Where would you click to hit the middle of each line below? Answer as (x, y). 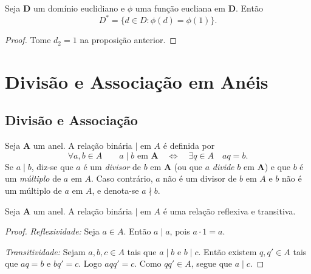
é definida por (189, 146)
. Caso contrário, (122, 178)
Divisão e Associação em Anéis (137, 81)
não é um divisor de (200, 178)
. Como (148, 263)
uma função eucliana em (180, 8)
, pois (180, 231)
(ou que (188, 166)
